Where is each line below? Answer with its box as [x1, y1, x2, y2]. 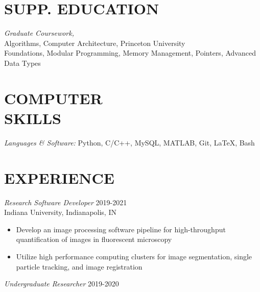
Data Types [4, 57, 41, 68]
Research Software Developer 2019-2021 [4, 197, 127, 207]
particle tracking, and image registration [16, 261, 143, 272]
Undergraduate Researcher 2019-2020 [4, 278, 119, 289]
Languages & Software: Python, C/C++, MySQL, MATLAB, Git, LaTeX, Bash [4, 137, 255, 148]
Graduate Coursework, [4, 28, 74, 38]
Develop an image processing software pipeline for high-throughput [16, 224, 226, 234]
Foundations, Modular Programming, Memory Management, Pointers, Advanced [4, 47, 256, 58]
